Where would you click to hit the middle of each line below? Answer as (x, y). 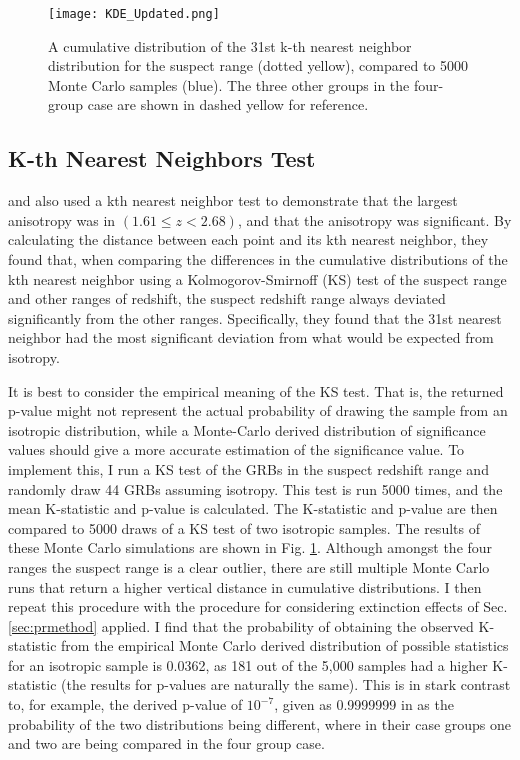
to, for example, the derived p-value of (125, 704)
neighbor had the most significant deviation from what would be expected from (251, 337)
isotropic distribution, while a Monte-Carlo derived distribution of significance (247, 429)
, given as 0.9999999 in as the (364, 704)
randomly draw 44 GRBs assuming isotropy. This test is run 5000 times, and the (255, 488)
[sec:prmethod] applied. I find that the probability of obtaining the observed (241, 625)
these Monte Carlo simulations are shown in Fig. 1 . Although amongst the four (250, 547)
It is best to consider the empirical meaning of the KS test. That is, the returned (256, 390)
